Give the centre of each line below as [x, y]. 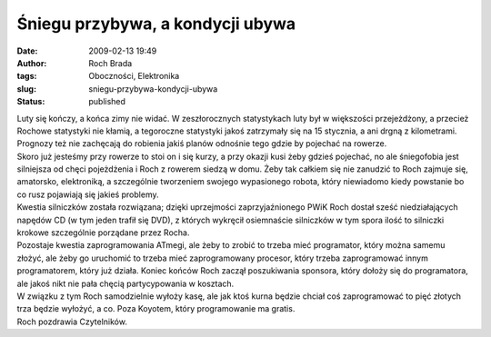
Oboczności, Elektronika [134, 76]
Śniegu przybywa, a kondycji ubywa [156, 24]
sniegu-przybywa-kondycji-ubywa [153, 89]
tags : [27, 76]
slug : [26, 89]
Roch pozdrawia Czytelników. [72, 322]
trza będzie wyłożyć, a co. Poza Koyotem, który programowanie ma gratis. [156, 309]
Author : [32, 63]
